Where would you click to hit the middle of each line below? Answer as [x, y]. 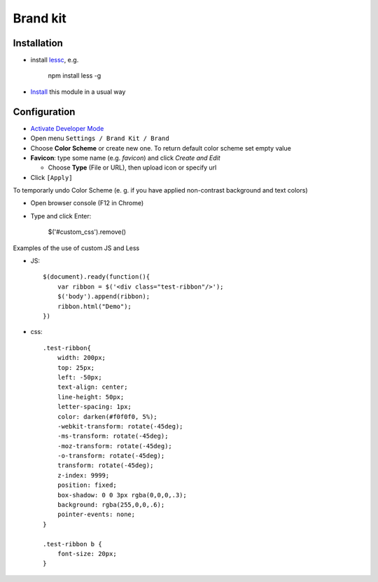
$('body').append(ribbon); [104, 297]
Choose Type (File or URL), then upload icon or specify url [132, 167]
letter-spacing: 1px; [94, 407]
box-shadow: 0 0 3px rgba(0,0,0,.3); [122, 495]
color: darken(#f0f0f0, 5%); [107, 416]
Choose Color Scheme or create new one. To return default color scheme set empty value [161, 148]
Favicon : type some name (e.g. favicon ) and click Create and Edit [125, 158]
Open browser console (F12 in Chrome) [87, 203]
